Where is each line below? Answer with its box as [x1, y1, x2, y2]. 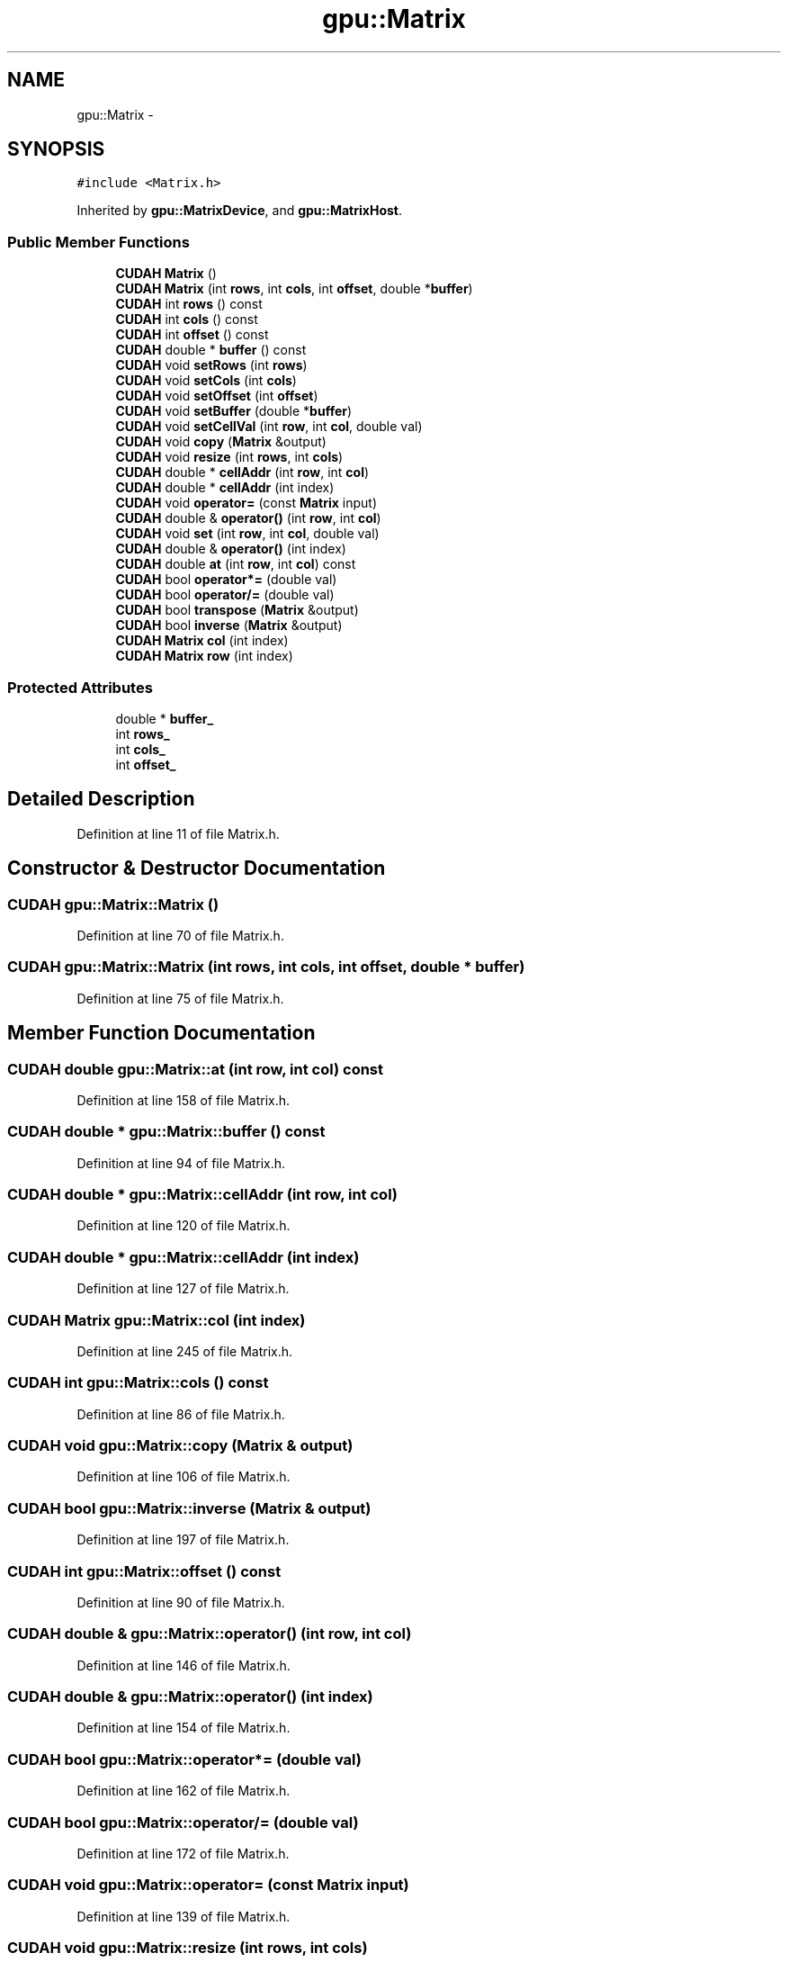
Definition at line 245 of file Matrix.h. [76, 1343, 293, 1359]
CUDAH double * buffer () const [115, 342, 307, 358]
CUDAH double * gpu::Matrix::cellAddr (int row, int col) [7, 1185, 398, 1204]
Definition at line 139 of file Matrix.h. [76, 1908, 291, 1924]
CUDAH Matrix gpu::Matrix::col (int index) [7, 1310, 306, 1329]
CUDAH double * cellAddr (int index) [115, 480, 335, 496]
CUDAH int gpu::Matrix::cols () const [7, 1373, 269, 1392]
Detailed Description [7, 787, 195, 811]
